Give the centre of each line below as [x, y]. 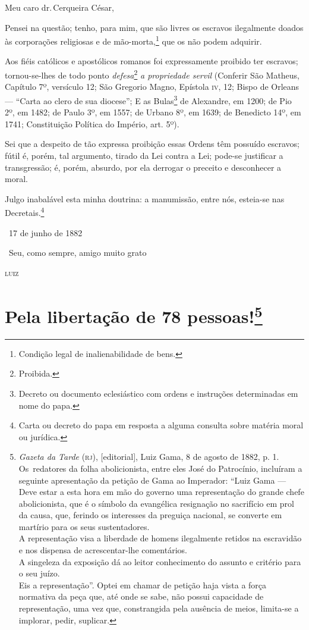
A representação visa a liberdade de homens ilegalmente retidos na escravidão [160, 538]
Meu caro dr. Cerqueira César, [59, 7]
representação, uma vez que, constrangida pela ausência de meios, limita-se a [159, 608]
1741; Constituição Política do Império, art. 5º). [92, 123]
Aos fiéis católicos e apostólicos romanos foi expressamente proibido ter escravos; [152, 61]
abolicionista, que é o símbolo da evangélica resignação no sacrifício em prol [156, 503]
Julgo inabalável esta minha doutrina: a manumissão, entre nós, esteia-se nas [145, 198]
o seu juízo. [39, 573]
